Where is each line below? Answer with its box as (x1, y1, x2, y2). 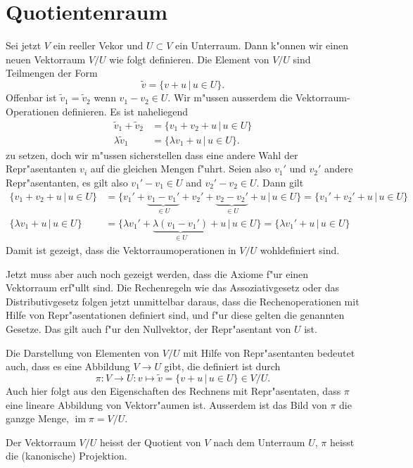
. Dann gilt (256, 175, 304, 189)
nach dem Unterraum (213, 434, 305, 449)
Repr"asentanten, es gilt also (6, 175, 128, 189)
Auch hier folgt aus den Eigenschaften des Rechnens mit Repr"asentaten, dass (6, 383, 341, 398)
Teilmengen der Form (6, 65, 98, 80)
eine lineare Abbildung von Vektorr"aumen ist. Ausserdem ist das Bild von (6, 397, 327, 412)
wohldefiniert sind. (260, 242, 340, 257)
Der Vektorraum (6, 434, 76, 449)
